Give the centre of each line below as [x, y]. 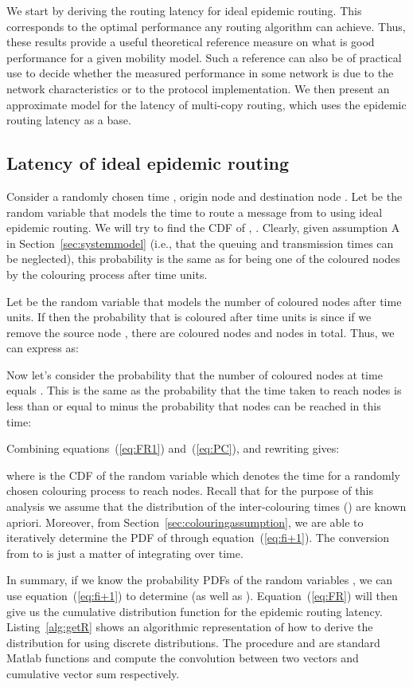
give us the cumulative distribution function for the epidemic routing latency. [195, 611]
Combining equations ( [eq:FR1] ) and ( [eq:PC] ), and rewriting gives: [173, 448]
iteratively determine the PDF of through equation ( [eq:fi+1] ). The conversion [198, 538]
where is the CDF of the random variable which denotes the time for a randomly [203, 475]
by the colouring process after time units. [107, 274]
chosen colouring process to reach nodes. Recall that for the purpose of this [190, 491]
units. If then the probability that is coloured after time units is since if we [189, 317]
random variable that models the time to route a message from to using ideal [195, 212]
